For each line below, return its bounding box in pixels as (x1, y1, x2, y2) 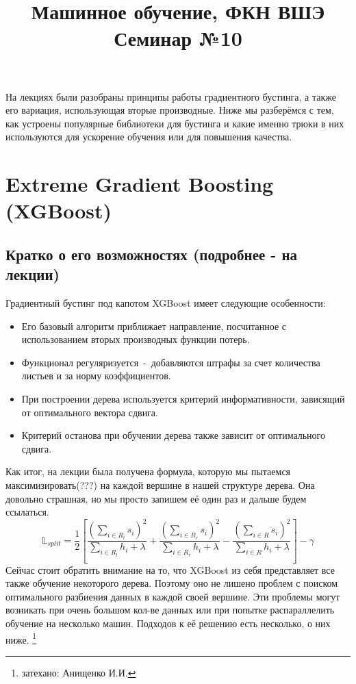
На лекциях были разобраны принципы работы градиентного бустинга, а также (5, 89, 336, 103)
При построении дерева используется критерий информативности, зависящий (21, 392, 345, 406)
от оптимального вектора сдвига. (21, 405, 158, 419)
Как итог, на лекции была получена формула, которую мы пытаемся (5, 464, 291, 479)
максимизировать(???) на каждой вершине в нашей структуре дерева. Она (5, 478, 315, 492)
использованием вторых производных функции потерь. (21, 332, 250, 346)
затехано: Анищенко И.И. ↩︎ (21, 665, 136, 679)
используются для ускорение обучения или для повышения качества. (5, 129, 292, 144)
